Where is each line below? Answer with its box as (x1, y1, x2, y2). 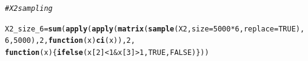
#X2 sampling (5, 4, 53, 13)
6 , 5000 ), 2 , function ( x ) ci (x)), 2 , (5, 36, 135, 45)
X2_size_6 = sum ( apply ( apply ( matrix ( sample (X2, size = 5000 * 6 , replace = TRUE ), (5, 24, 305, 33)
